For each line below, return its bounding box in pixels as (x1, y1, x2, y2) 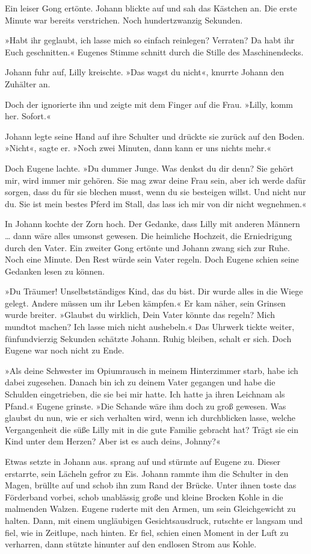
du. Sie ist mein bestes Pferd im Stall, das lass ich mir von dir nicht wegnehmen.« (5, 197, 307, 210)
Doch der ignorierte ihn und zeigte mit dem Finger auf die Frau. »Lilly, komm (5, 98, 293, 110)
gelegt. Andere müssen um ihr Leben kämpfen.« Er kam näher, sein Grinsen (5, 296, 286, 309)
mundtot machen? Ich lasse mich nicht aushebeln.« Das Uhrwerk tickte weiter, (5, 320, 295, 333)
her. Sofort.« (5, 110, 51, 122)
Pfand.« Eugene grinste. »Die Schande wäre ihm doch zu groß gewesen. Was (5, 399, 286, 412)
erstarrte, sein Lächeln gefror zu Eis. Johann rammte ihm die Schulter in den (5, 467, 289, 479)
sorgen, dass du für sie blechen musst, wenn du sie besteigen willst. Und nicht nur (5, 185, 306, 198)
